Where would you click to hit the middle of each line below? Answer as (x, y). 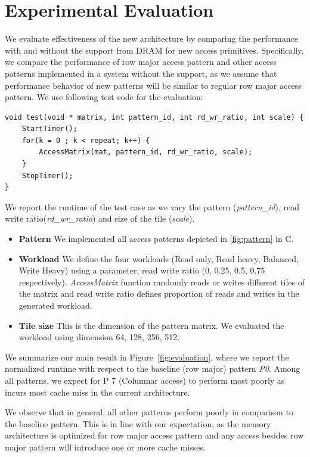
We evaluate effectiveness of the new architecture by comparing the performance (151, 38)
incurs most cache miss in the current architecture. (97, 392)
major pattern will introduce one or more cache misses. (105, 447)
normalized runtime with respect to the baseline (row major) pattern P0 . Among (153, 369)
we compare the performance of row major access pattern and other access (141, 62)
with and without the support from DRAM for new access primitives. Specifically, (154, 50)
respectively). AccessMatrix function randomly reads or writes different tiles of (162, 282)
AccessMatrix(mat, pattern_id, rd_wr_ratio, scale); (146, 152)
